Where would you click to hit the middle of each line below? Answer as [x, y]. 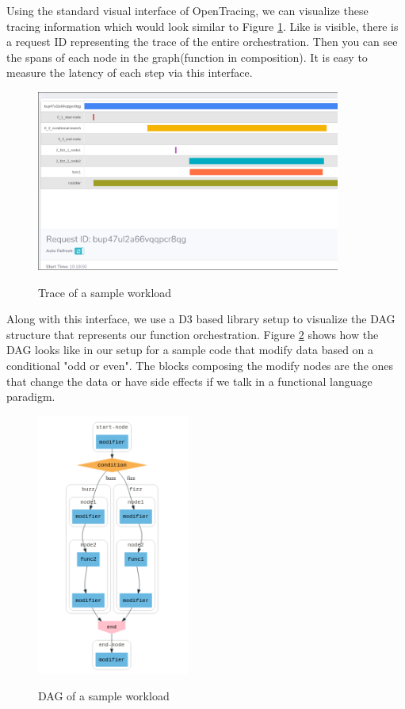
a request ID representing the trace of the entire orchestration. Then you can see [202, 42]
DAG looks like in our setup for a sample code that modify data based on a [190, 350]
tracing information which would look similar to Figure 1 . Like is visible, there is [202, 26]
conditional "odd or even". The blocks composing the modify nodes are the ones [200, 366]
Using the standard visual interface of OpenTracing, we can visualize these [187, 10]
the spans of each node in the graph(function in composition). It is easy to [187, 57]
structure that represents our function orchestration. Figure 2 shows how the [193, 334]
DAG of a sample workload [104, 696]
